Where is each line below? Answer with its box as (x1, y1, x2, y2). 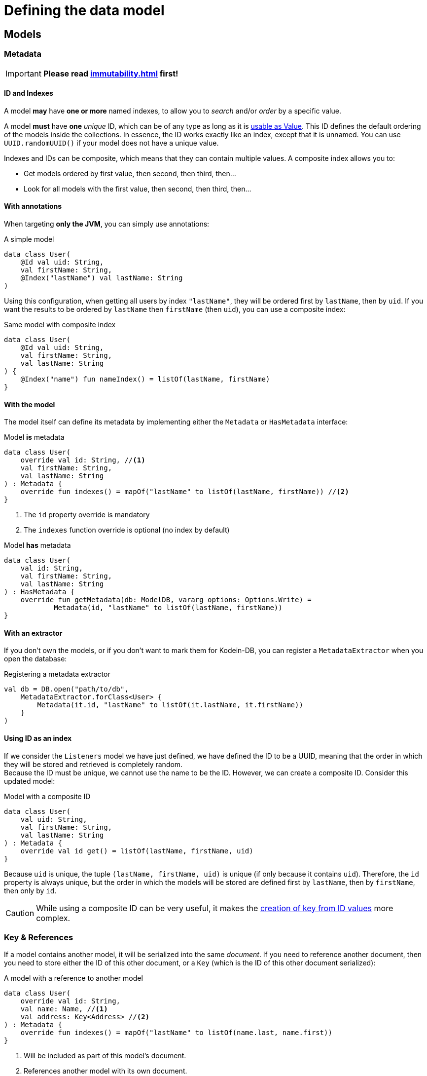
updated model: (4, 776, 55, 785)
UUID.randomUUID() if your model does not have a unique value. (4, 138, 219, 147)
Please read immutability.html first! (43, 68, 178, 78)
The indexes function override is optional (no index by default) (24, 526, 230, 535)
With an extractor (4, 628, 63, 637)
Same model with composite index (4, 320, 116, 329)
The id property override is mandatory (24, 510, 150, 519)
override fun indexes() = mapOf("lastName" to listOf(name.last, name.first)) (20, 1029, 332, 1037)
